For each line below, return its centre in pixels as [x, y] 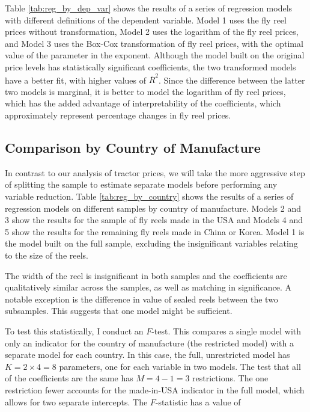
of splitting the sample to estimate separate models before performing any [141, 184]
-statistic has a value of [198, 401]
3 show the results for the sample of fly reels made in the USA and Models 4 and [154, 220]
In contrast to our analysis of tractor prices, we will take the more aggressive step [155, 172]
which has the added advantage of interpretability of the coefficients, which [143, 103]
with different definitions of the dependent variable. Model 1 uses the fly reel [146, 20]
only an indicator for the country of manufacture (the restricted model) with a [150, 343]
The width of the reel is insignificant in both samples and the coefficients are [146, 275]
